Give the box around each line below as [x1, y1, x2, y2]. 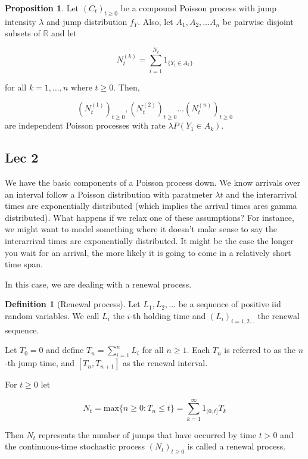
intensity [5, 15, 36, 27]
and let [51, 27, 77, 39]
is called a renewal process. [187, 440, 286, 452]
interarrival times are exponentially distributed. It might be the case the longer [5, 234, 294, 246]
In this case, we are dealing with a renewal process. [5, 277, 192, 290]
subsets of [5, 27, 41, 39]
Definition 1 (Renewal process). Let [5, 298, 141, 310]
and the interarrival [226, 188, 297, 200]
